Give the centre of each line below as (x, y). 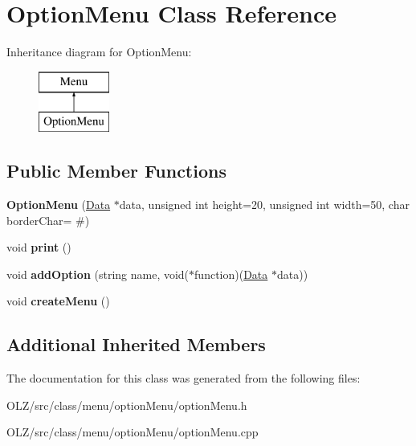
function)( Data (231, 274)
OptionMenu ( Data (59, 205)
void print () (39, 247)
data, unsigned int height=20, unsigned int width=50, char (264, 205)
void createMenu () (58, 301)
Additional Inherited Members (136, 344)
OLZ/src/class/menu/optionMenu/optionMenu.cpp (133, 432)
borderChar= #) (48, 220)
